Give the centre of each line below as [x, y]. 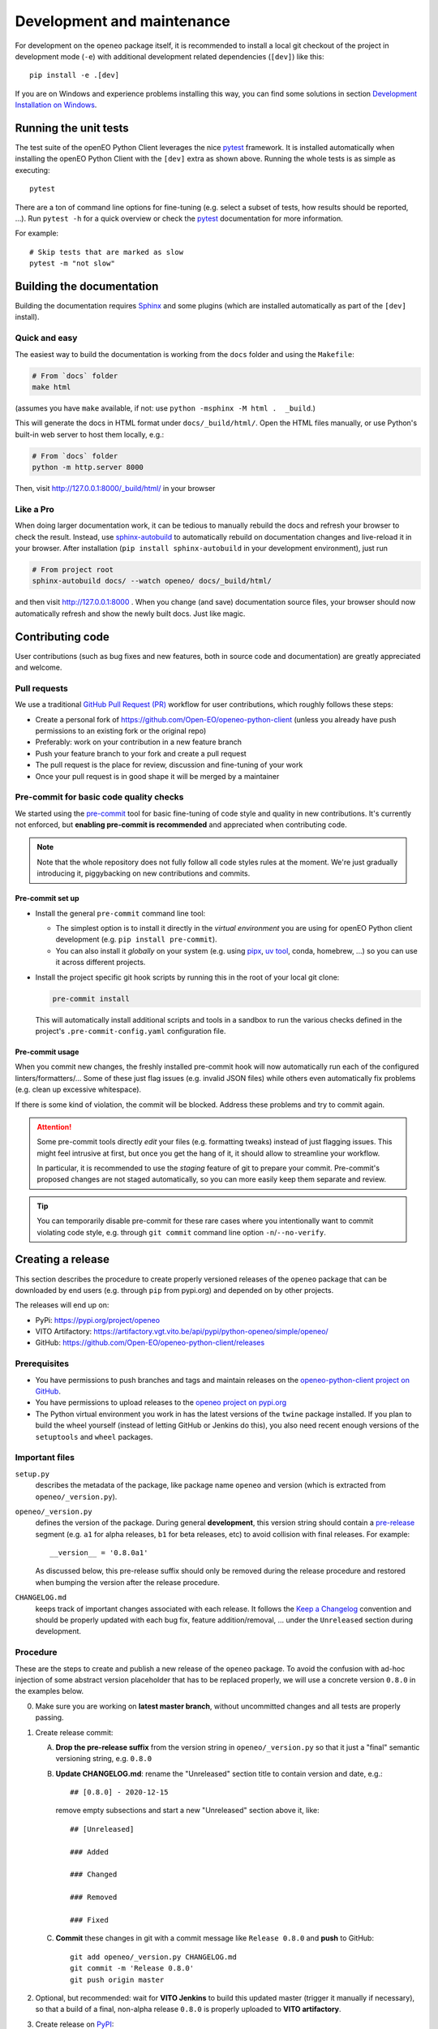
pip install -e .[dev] [75, 75]
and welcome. [39, 668]
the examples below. [49, 1691]
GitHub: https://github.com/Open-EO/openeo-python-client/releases [150, 1342]
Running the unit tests [72, 128]
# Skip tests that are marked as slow [107, 252]
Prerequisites [42, 1363]
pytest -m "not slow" [72, 263]
